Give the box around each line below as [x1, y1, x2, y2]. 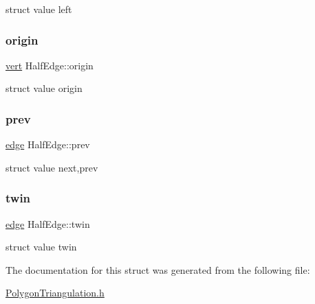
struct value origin [6, 81, 83, 95]
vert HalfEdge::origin [6, 58, 94, 72]
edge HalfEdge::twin [6, 216, 90, 231]
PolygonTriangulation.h [6, 285, 105, 300]
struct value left [6, 2, 72, 16]
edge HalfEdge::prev [6, 137, 90, 152]
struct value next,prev [6, 160, 98, 174]
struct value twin [6, 239, 77, 254]
